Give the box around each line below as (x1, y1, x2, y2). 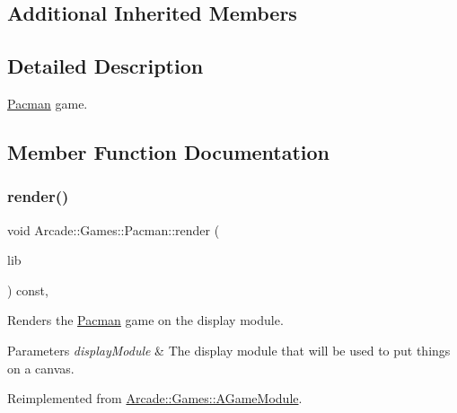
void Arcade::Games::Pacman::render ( (7, 220, 220, 239)
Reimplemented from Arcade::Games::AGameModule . (7, 389, 303, 408)
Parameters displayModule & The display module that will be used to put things (7, 340, 451, 359)
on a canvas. (7, 358, 75, 377)
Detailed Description (7, 52, 204, 80)
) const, (7, 280, 48, 299)
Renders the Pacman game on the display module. (7, 311, 284, 330)
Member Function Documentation (7, 137, 330, 165)
